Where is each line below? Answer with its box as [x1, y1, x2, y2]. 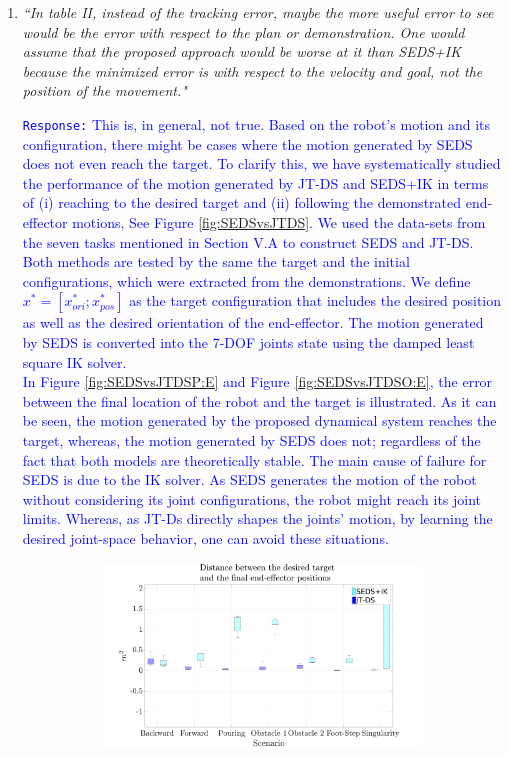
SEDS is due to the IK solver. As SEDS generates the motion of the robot [22, 469, 477, 490]
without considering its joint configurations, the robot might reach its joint [22, 488, 482, 509]
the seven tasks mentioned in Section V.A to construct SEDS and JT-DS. [22, 231, 474, 252]
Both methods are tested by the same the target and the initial [22, 251, 410, 272]
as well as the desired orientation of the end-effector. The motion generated [22, 312, 484, 333]
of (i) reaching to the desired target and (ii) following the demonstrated [22, 192, 462, 213]
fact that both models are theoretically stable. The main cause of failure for [22, 449, 487, 470]
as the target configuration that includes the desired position [129, 290, 502, 311]
